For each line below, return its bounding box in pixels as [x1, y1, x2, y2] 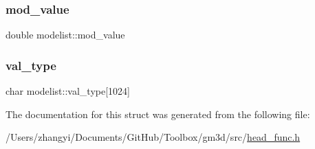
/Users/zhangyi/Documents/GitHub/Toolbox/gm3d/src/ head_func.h [6, 130, 301, 144]
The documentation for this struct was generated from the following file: [6, 106, 310, 121]
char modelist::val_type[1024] [6, 84, 130, 98]
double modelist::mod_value [6, 27, 125, 42]
